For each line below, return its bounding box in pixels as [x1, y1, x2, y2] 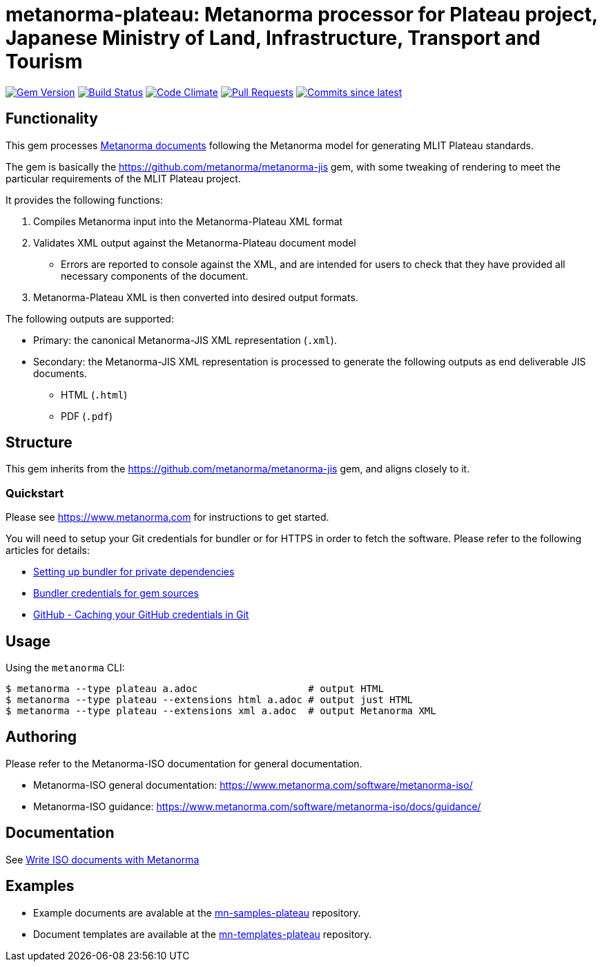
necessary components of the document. [61, 269, 249, 282]
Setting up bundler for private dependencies [33, 566, 235, 578]
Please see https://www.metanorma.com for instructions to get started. [6, 511, 329, 524]
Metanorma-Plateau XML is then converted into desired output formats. [33, 291, 358, 303]
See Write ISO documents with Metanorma [6, 853, 200, 865]
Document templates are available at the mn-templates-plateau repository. [33, 928, 372, 940]
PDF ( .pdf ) [61, 410, 113, 422]
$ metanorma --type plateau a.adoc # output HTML [6, 683, 384, 695]
